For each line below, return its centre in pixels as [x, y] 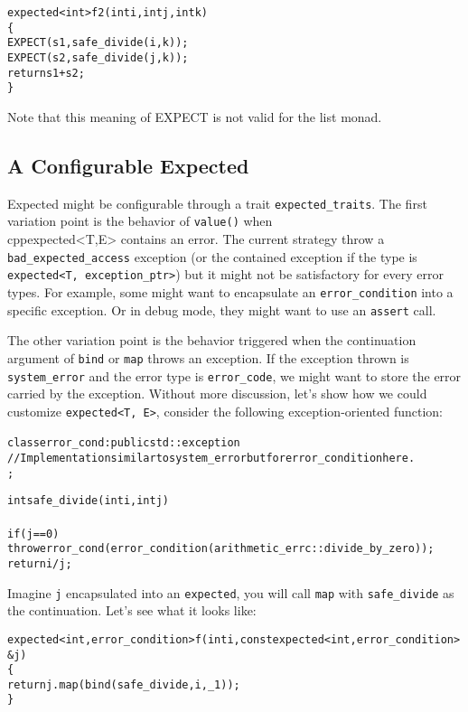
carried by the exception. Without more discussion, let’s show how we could [217, 393]
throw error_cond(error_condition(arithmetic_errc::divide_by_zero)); [221, 549]
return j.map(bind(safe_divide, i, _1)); [124, 684]
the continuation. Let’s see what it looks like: [132, 610]
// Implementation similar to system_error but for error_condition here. [211, 459]
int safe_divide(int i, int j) [89, 501]
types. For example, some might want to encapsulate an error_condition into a [230, 291]
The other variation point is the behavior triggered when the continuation [212, 340]
